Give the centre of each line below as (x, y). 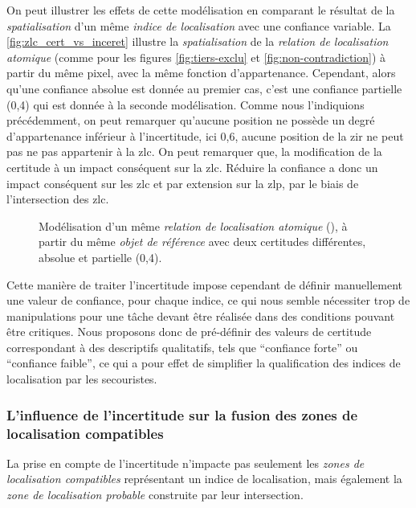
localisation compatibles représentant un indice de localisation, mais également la (204, 479)
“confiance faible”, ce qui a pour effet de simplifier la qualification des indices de (204, 363)
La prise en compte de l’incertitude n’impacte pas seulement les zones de (186, 463)
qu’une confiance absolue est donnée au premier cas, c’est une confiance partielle (204, 88)
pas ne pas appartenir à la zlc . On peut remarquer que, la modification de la (194, 152)
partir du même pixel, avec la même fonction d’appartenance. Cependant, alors (201, 73)
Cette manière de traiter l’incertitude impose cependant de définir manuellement (204, 284)
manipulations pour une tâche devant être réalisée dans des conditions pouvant (201, 315)
